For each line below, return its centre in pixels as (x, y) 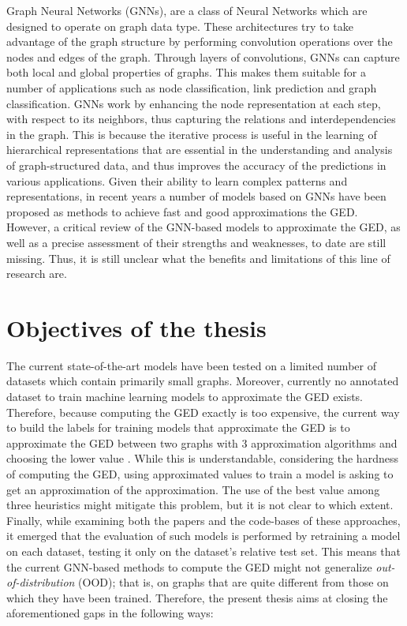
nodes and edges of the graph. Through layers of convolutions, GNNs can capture (203, 56)
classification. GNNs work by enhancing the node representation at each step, (194, 103)
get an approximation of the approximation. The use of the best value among (193, 489)
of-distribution (41, 582)
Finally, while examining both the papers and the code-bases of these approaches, (203, 520)
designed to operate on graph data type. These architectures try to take (180, 26)
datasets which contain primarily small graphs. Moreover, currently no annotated (203, 381)
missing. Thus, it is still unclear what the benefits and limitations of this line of (198, 258)
